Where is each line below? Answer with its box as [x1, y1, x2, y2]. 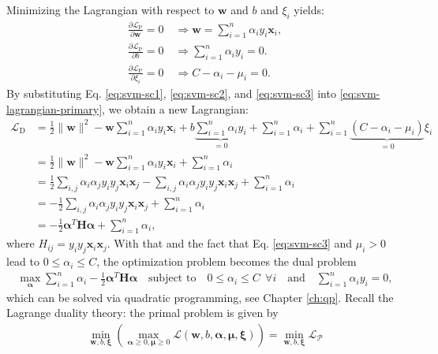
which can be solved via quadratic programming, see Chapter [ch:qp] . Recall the [6, 289, 394, 305]
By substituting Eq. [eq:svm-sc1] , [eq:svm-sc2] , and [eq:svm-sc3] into [6, 84, 336, 101]
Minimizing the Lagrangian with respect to [6, 2, 215, 17]
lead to [6, 253, 39, 270]
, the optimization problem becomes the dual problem [96, 253, 357, 270]
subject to [148, 273, 197, 285]
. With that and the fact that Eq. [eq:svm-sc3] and [107, 235, 353, 252]
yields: [294, 2, 324, 17]
